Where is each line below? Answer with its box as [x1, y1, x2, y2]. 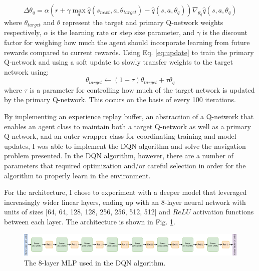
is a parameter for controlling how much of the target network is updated [30, 84, 255, 95]
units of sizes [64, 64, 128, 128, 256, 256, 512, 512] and [4, 206, 170, 217]
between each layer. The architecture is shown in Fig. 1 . [4, 216, 175, 226]
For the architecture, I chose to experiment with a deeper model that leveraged [4, 187, 247, 197]
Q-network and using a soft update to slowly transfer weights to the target [4, 57, 233, 67]
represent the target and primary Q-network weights [62, 17, 223, 27]
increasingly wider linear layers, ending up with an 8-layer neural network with [4, 196, 246, 207]
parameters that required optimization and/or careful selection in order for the [4, 160, 246, 171]
